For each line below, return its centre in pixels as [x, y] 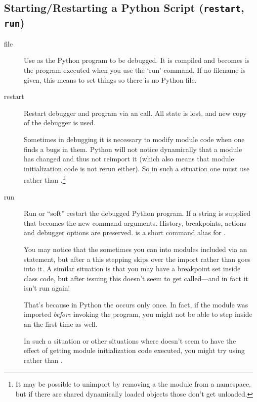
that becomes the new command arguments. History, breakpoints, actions [135, 223]
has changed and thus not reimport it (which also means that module [129, 159]
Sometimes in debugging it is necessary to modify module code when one [134, 139]
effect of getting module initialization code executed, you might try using [134, 350]
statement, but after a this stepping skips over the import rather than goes [137, 259]
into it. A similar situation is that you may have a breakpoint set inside [132, 269]
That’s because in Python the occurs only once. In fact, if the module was [136, 304]
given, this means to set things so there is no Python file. [110, 79]
